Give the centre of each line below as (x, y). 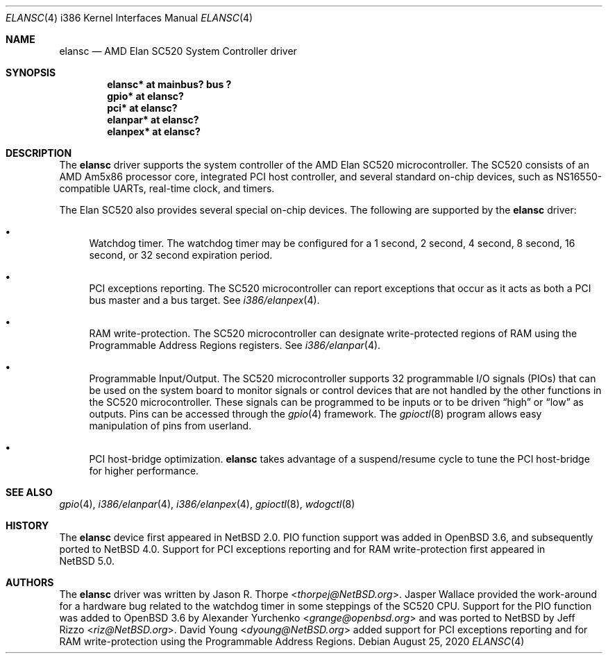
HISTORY (27, 525)
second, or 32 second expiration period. (181, 255)
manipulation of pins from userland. (170, 426)
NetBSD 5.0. (87, 561)
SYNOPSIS (31, 72)
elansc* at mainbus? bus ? (169, 84)
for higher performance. (144, 471)
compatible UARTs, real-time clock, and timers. (167, 188)
